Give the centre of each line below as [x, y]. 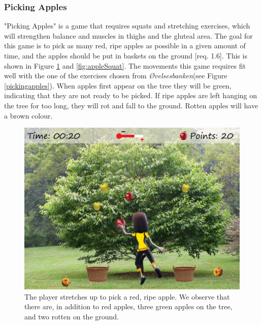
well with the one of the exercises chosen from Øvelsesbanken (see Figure [116, 76]
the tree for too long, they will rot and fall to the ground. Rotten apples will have [131, 105]
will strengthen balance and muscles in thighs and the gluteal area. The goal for [128, 35]
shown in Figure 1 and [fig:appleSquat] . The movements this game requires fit [125, 65]
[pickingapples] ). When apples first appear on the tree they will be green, [118, 85]
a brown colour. [28, 115]
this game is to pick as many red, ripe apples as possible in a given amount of [125, 46]
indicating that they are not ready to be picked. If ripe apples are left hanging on [131, 95]
